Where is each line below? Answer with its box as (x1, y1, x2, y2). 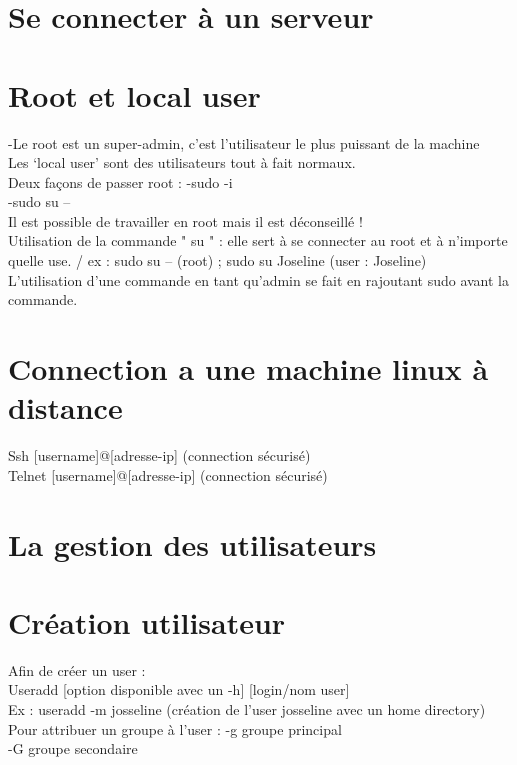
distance (8, 387, 123, 428)
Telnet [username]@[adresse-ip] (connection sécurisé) (8, 464, 328, 485)
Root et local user (8, 74, 261, 115)
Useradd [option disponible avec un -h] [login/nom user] (8, 679, 350, 700)
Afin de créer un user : (8, 659, 146, 680)
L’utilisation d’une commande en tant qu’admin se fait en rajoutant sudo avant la (8, 269, 510, 290)
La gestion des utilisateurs (8, 523, 377, 564)
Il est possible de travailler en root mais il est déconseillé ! (8, 210, 363, 231)
